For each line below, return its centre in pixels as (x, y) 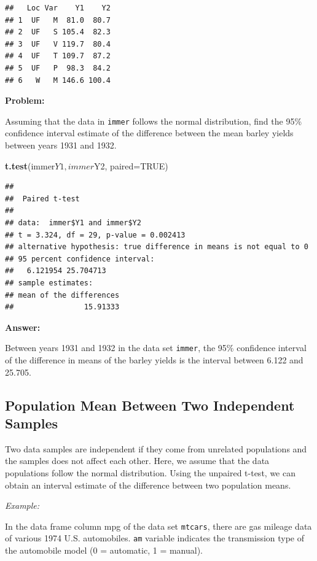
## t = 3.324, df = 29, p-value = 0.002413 (95, 235)
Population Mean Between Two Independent (150, 405)
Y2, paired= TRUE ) (131, 165)
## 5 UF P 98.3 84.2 (58, 68)
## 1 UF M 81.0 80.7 (58, 20)
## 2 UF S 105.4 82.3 (58, 32)
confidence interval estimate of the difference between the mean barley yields (149, 133)
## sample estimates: (49, 283)
